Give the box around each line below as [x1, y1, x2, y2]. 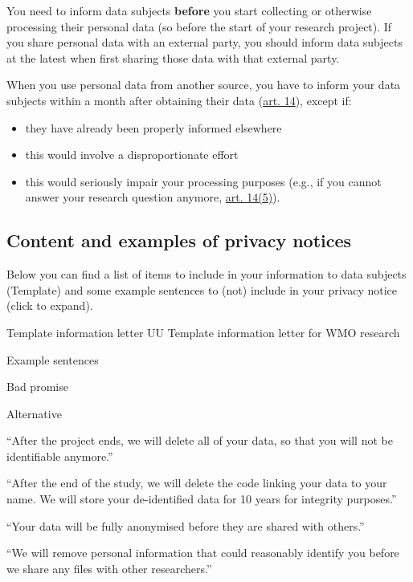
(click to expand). [6, 297, 93, 314]
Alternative [6, 405, 62, 421]
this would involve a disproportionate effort [25, 146, 239, 163]
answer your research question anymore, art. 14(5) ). [25, 189, 280, 206]
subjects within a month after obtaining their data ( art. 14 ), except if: [6, 92, 352, 108]
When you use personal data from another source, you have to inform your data [6, 76, 401, 93]
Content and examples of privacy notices [6, 228, 352, 253]
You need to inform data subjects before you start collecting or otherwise [6, 2, 372, 18]
